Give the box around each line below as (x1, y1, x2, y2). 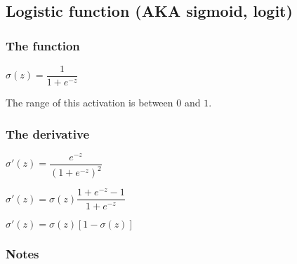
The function (6, 36, 80, 54)
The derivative (6, 125, 90, 142)
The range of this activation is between (6, 95, 173, 110)
